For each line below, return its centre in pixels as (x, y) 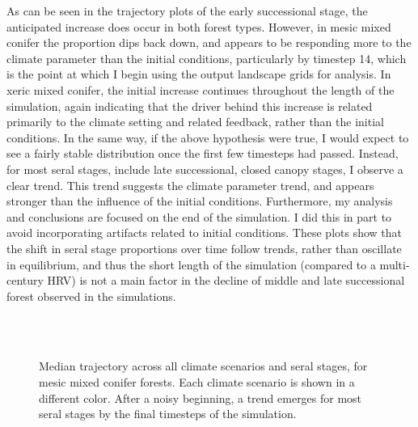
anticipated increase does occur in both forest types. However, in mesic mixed (199, 26)
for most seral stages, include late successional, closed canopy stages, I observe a (205, 169)
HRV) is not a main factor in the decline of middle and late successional (226, 280)
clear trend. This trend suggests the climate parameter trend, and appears (190, 185)
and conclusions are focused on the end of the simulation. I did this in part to (199, 216)
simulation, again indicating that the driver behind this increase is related (190, 106)
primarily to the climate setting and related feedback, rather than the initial (195, 122)
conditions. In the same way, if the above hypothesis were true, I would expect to (208, 137)
